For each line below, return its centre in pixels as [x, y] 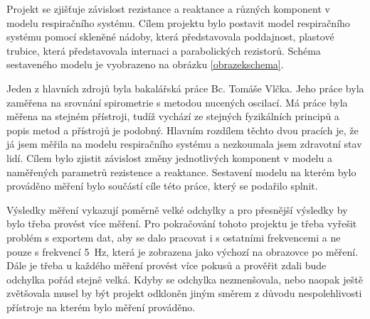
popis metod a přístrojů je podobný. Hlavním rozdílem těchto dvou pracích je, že [183, 130]
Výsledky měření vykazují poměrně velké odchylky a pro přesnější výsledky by [177, 209]
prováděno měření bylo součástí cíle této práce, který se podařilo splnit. [162, 186]
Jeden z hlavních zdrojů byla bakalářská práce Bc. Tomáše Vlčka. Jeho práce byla [185, 88]
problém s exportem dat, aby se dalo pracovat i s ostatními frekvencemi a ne [174, 237]
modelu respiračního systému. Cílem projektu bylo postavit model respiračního [178, 22]
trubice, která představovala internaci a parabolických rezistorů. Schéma [164, 50]
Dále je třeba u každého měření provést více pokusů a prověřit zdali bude [166, 265]
